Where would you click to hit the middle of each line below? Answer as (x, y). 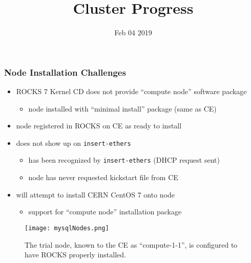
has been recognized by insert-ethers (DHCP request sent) (124, 160)
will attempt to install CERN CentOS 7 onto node (96, 194)
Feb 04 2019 (133, 32)
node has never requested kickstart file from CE (103, 177)
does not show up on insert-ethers (74, 143)
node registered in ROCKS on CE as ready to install (99, 126)
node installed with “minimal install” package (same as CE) (122, 108)
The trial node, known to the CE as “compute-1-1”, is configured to (131, 244)
